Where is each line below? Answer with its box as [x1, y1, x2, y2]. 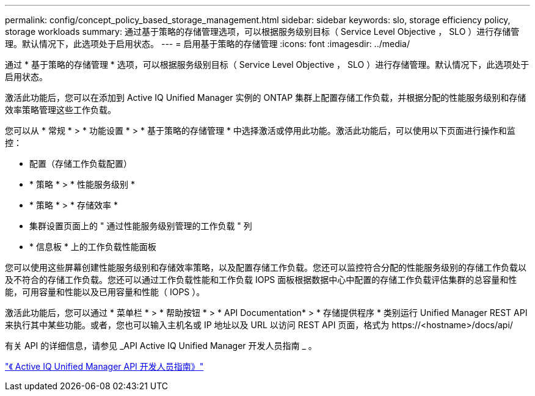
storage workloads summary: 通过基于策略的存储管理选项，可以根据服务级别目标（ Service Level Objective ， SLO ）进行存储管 [5, 26, 520, 37]
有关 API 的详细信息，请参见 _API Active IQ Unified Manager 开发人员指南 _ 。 [5, 340, 317, 351]
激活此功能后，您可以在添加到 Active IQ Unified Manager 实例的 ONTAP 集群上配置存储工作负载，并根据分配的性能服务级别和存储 [5, 92, 526, 103]
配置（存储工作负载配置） [29, 158, 132, 169]
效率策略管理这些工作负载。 [5, 105, 116, 115]
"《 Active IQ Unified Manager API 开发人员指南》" [5, 361, 204, 372]
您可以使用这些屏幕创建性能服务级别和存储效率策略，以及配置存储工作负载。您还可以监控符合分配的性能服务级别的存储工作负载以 [5, 262, 526, 273]
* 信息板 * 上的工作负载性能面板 [29, 241, 156, 252]
